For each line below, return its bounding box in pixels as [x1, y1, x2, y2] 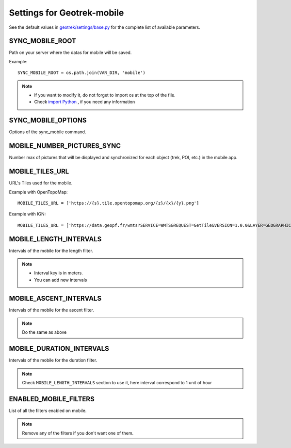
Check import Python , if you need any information [34, 99, 135, 105]
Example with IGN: [9, 211, 46, 217]
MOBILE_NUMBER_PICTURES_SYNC [9, 142, 121, 150]
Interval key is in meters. [34, 270, 83, 276]
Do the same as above [22, 329, 67, 335]
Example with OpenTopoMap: [9, 189, 68, 195]
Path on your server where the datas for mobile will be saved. [9, 50, 132, 55]
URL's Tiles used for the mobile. [9, 180, 73, 186]
